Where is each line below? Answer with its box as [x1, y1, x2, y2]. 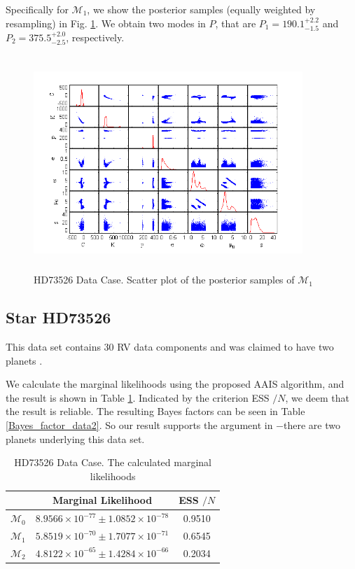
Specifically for [6, 2, 69, 16]
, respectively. [66, 30, 125, 45]
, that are [215, 15, 256, 30]
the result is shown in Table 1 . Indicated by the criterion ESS [6, 390, 270, 405]
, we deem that [285, 390, 349, 405]
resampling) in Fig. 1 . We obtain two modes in [6, 15, 206, 30]
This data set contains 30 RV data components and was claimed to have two [6, 339, 334, 354]
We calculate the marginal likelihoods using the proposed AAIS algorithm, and [6, 377, 344, 391]
